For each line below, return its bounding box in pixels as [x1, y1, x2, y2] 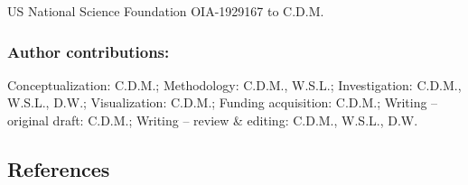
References [7, 154, 110, 182]
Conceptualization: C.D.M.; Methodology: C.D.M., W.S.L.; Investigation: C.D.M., [7, 75, 462, 94]
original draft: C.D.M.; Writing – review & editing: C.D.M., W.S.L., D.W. [7, 111, 418, 129]
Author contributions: [7, 40, 170, 62]
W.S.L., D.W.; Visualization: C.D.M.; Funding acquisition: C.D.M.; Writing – [7, 93, 438, 112]
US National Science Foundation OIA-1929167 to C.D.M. [7, 2, 324, 20]
